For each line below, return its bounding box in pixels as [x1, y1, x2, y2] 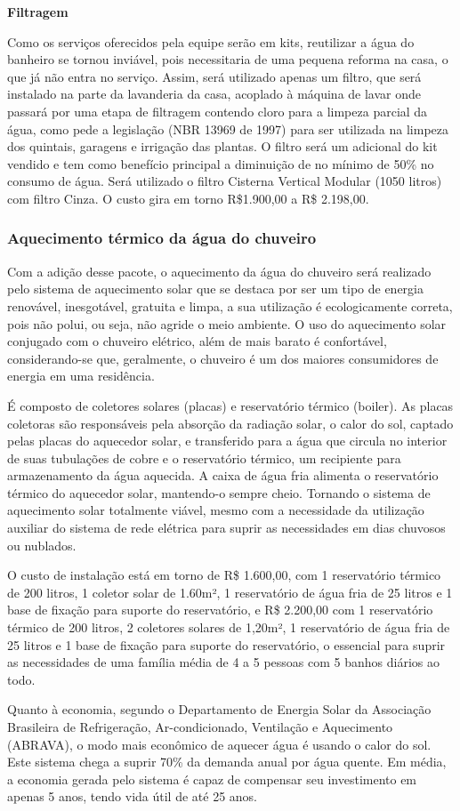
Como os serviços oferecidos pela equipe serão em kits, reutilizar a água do [7, 32, 415, 51]
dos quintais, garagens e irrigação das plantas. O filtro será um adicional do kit [7, 137, 438, 156]
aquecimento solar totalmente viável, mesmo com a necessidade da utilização [7, 501, 424, 519]
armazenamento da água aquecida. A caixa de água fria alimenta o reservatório [7, 466, 439, 485]
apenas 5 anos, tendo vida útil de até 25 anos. [7, 787, 258, 806]
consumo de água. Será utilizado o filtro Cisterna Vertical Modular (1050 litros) [7, 172, 442, 190]
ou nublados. [7, 535, 77, 554]
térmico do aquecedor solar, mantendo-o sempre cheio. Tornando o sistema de [7, 483, 431, 502]
